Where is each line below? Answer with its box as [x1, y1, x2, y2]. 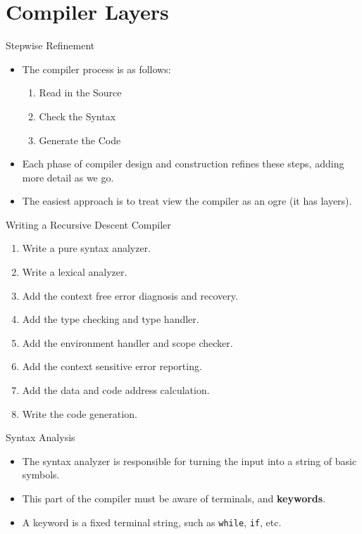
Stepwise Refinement [6, 38, 95, 53]
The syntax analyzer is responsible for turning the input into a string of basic [22, 453, 357, 468]
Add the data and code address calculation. [22, 383, 210, 398]
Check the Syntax [39, 108, 116, 123]
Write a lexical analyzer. [22, 265, 127, 279]
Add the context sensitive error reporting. [22, 359, 202, 374]
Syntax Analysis [6, 430, 75, 445]
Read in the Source [39, 85, 122, 100]
